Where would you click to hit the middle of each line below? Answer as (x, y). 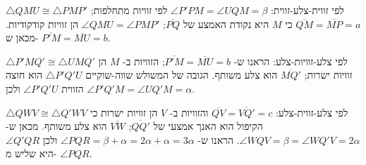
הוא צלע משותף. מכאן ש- (56, 126)
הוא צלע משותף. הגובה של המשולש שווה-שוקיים (182, 75)
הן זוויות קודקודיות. (42, 24)
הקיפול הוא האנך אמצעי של (208, 126)
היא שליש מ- (31, 153)
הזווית (73, 88)
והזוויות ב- (189, 112)
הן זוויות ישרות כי (124, 112)
